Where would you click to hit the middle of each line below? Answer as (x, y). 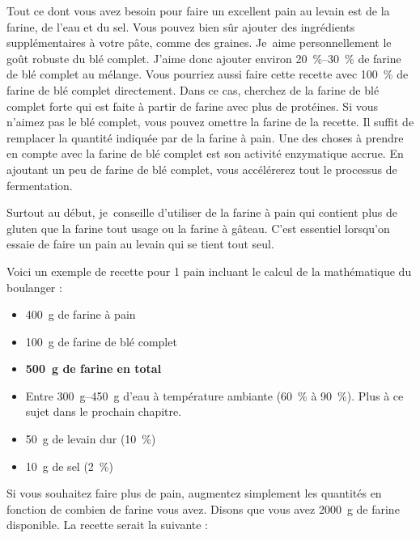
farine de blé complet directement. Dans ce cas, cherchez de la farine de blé (193, 89)
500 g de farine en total (93, 369)
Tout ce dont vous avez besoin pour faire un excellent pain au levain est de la (198, 11)
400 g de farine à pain (81, 314)
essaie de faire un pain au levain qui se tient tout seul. (140, 244)
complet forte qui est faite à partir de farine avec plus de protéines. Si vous (192, 106)
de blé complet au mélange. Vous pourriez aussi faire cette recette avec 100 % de (208, 74)
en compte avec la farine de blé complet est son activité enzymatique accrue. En (205, 153)
